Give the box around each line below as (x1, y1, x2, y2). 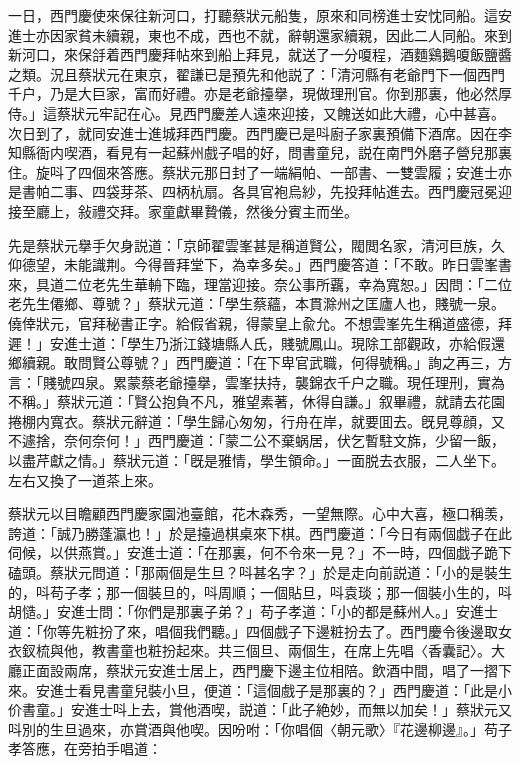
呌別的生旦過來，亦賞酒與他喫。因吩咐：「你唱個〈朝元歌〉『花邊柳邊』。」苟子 (8, 718, 512, 739)
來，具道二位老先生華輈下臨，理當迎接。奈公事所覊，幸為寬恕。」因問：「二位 (8, 273, 512, 294)
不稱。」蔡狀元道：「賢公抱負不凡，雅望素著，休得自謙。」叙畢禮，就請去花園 (8, 391, 505, 412)
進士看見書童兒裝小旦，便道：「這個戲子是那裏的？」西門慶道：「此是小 (49, 679, 512, 700)
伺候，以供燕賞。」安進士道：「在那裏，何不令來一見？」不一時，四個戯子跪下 (8, 542, 512, 563)
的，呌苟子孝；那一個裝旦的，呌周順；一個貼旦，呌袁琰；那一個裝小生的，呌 (8, 581, 512, 602)
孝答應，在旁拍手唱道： (8, 738, 162, 759)
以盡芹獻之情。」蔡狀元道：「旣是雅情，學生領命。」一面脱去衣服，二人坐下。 (8, 450, 505, 471)
